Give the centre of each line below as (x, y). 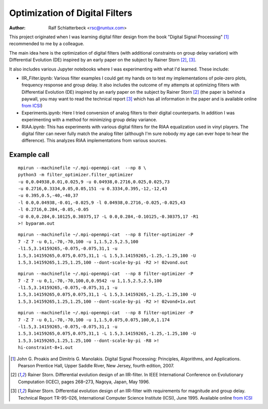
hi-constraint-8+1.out (46, 348)
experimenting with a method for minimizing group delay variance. (89, 120)
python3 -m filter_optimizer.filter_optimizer (76, 175)
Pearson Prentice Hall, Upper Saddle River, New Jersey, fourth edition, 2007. (96, 365)
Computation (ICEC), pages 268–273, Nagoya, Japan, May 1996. (84, 382)
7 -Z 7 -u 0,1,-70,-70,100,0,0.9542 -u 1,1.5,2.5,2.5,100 (90, 281)
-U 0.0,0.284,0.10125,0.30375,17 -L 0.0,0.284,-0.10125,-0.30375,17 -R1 (108, 216)
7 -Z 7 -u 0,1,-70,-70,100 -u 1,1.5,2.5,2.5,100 (78, 241)
